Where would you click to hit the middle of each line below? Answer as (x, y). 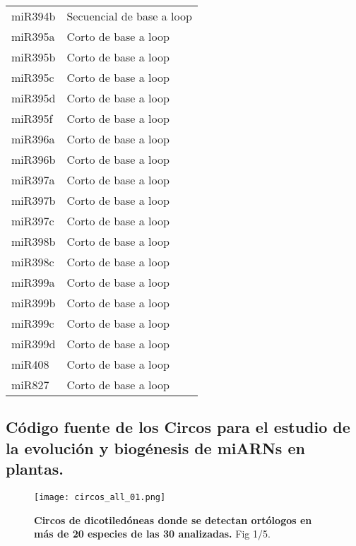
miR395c (33, 77)
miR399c (33, 323)
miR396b (34, 159)
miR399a (33, 282)
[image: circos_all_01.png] (100, 497)
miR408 (30, 364)
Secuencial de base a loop (129, 16)
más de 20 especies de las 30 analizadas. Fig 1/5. (152, 534)
